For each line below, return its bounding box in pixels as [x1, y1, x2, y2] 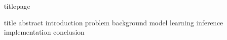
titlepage [4, 1, 30, 11]
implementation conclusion [4, 27, 85, 37]
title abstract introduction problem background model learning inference [4, 17, 223, 27]
